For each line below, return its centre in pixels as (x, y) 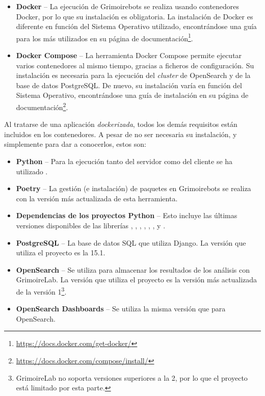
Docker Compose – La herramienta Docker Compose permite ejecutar (129, 55)
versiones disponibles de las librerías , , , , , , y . (91, 225)
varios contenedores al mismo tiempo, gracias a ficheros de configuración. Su (135, 65)
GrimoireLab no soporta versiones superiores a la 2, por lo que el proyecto (132, 377)
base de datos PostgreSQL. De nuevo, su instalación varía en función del (129, 85)
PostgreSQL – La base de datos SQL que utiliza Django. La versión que (131, 242)
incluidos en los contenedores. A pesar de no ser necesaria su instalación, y (121, 134)
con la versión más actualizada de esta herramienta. (97, 198)
